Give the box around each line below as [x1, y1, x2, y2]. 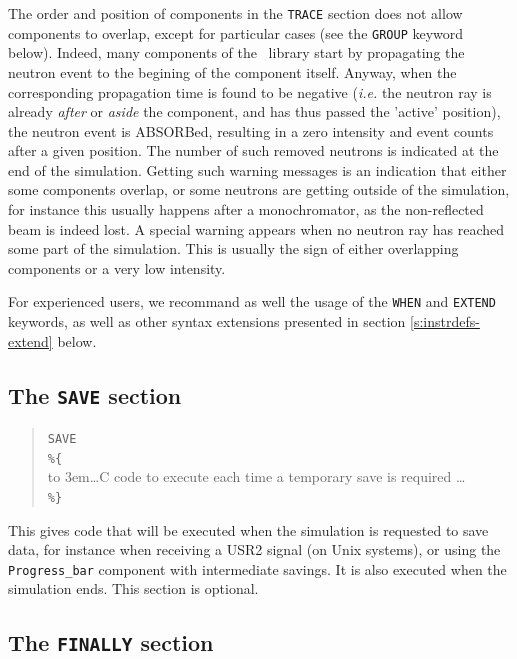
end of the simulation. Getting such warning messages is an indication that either [8, 159, 507, 180]
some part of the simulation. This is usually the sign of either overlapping [8, 238, 459, 259]
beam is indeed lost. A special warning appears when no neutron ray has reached [8, 218, 505, 239]
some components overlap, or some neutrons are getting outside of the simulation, [8, 179, 510, 200]
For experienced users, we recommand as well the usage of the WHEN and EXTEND [8, 291, 496, 312]
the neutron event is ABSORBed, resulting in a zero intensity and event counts [8, 120, 494, 141]
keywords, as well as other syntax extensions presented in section [8, 311, 406, 332]
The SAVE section [8, 379, 182, 410]
